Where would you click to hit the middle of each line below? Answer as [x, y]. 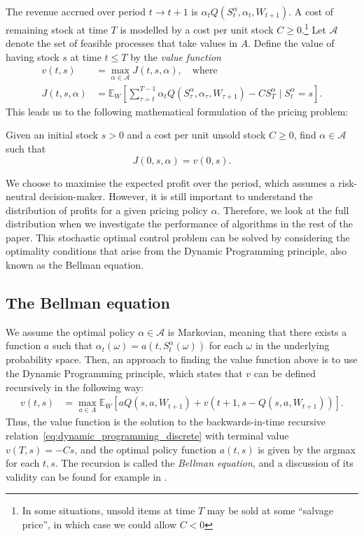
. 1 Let [314, 28]
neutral [21, 196]
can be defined [285, 373]
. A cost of [311, 11]
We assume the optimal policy [70, 331]
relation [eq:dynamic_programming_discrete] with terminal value [147, 436]
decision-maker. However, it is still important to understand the [176, 196]
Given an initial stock [52, 135]
